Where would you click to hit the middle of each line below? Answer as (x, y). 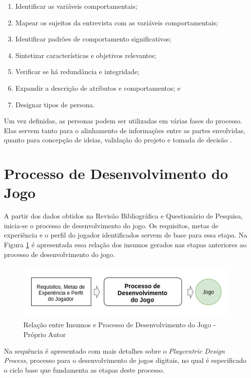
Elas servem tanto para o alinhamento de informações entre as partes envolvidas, (125, 130)
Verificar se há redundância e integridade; (77, 71)
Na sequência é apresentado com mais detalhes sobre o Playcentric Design (115, 350)
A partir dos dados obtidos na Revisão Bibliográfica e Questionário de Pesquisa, (124, 216)
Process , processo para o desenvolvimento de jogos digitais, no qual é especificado (125, 360)
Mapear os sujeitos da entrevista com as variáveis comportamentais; (117, 22)
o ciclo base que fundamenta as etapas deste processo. (84, 369)
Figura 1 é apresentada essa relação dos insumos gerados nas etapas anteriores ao (125, 245)
